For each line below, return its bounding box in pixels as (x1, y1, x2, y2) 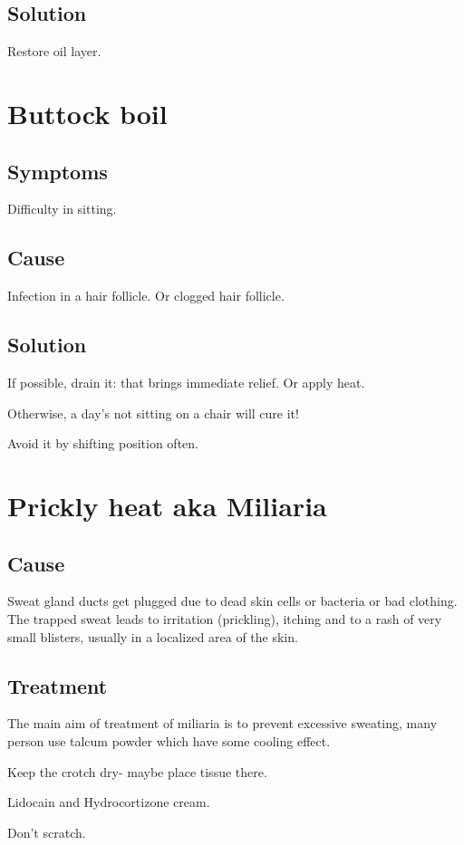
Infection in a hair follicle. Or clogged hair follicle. (7, 286, 285, 305)
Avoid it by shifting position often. (7, 434, 198, 453)
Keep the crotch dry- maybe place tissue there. (7, 762, 267, 781)
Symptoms (7, 157, 108, 185)
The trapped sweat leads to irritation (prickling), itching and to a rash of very (7, 609, 442, 628)
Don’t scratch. (7, 822, 86, 841)
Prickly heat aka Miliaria (7, 486, 327, 523)
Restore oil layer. (7, 42, 101, 61)
